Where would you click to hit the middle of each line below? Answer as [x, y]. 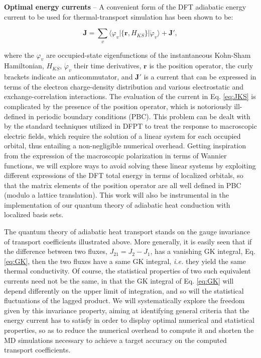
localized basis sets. [34, 214]
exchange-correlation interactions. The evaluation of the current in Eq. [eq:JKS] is [130, 96]
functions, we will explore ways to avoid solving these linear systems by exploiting [130, 165]
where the [19, 55]
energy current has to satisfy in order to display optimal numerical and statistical [129, 320]
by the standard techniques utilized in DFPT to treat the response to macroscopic [130, 126]
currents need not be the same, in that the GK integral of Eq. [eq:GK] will [119, 281]
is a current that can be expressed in [200, 77]
